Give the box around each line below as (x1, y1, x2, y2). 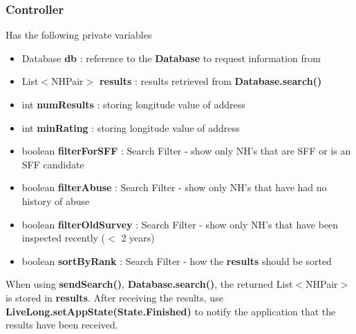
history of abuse (21, 193, 90, 208)
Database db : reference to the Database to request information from (21, 50, 321, 65)
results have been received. (6, 317, 118, 332)
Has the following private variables (6, 28, 152, 42)
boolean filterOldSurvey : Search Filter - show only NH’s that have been (21, 217, 339, 231)
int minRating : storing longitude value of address (21, 120, 240, 135)
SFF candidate (21, 157, 84, 171)
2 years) (121, 230, 155, 245)
